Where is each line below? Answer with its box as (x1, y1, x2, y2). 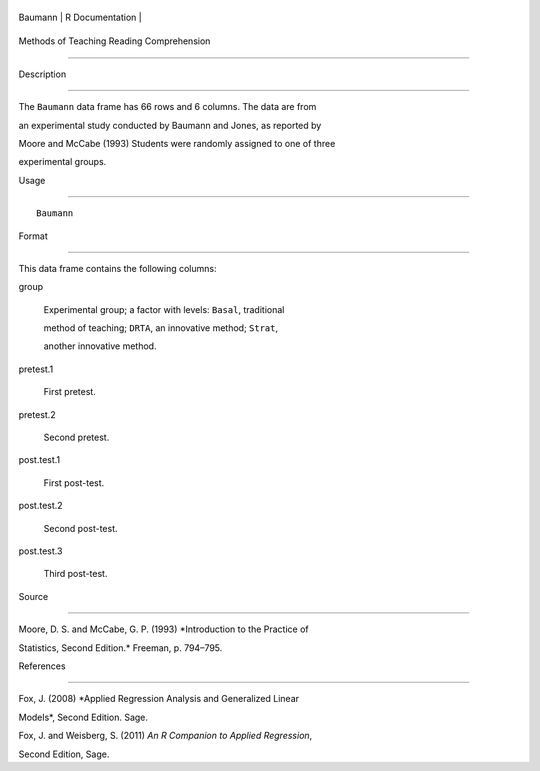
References (18, 660, 66, 672)
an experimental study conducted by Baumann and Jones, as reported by (18, 119, 322, 131)
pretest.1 (18, 363, 54, 375)
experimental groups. (18, 156, 107, 168)
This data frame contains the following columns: (18, 262, 217, 274)
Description (18, 68, 67, 80)
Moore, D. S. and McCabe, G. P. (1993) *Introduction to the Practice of (18, 623, 309, 635)
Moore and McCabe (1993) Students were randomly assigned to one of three (18, 137, 336, 149)
